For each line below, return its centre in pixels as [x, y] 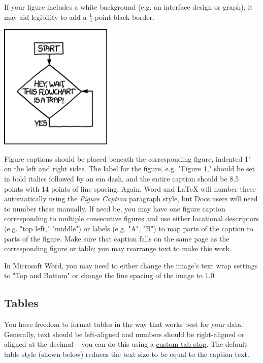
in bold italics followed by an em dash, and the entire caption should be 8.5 [122, 178]
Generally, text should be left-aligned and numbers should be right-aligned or [124, 334]
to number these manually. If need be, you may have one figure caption [115, 208]
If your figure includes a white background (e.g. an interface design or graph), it [128, 7]
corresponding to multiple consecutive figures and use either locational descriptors [131, 218]
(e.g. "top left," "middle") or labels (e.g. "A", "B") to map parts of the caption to [129, 228]
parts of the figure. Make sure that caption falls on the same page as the [117, 238]
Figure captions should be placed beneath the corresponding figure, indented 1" [128, 158]
